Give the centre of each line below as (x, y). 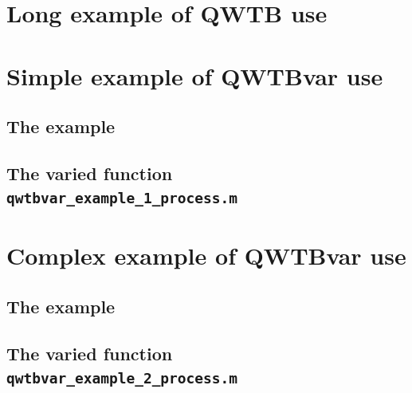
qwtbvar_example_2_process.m (122, 379)
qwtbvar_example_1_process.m (122, 198)
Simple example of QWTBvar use (195, 75)
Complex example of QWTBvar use (206, 255)
